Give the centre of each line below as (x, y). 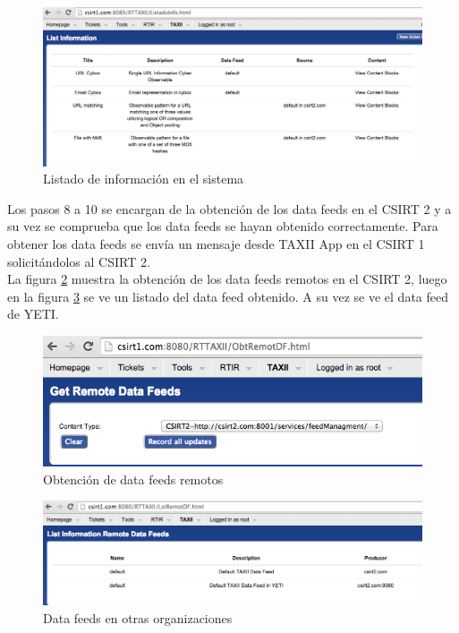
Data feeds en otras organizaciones (138, 617)
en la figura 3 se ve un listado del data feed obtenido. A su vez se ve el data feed (228, 296)
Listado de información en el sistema (144, 179)
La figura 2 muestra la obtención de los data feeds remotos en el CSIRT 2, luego (227, 279)
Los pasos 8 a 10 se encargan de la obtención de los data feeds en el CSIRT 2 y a (229, 208)
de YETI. (33, 314)
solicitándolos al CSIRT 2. (79, 261)
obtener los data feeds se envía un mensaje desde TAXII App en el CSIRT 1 (216, 244)
